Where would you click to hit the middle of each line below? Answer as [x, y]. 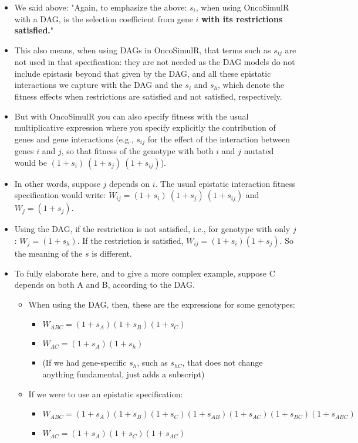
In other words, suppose [57, 183]
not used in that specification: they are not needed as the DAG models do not [155, 62]
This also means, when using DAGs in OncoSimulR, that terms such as [143, 50]
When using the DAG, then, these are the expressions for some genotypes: [162, 304]
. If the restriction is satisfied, [130, 241]
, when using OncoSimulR [242, 7]
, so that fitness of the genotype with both [137, 151]
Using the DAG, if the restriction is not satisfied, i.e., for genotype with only [152, 229]
